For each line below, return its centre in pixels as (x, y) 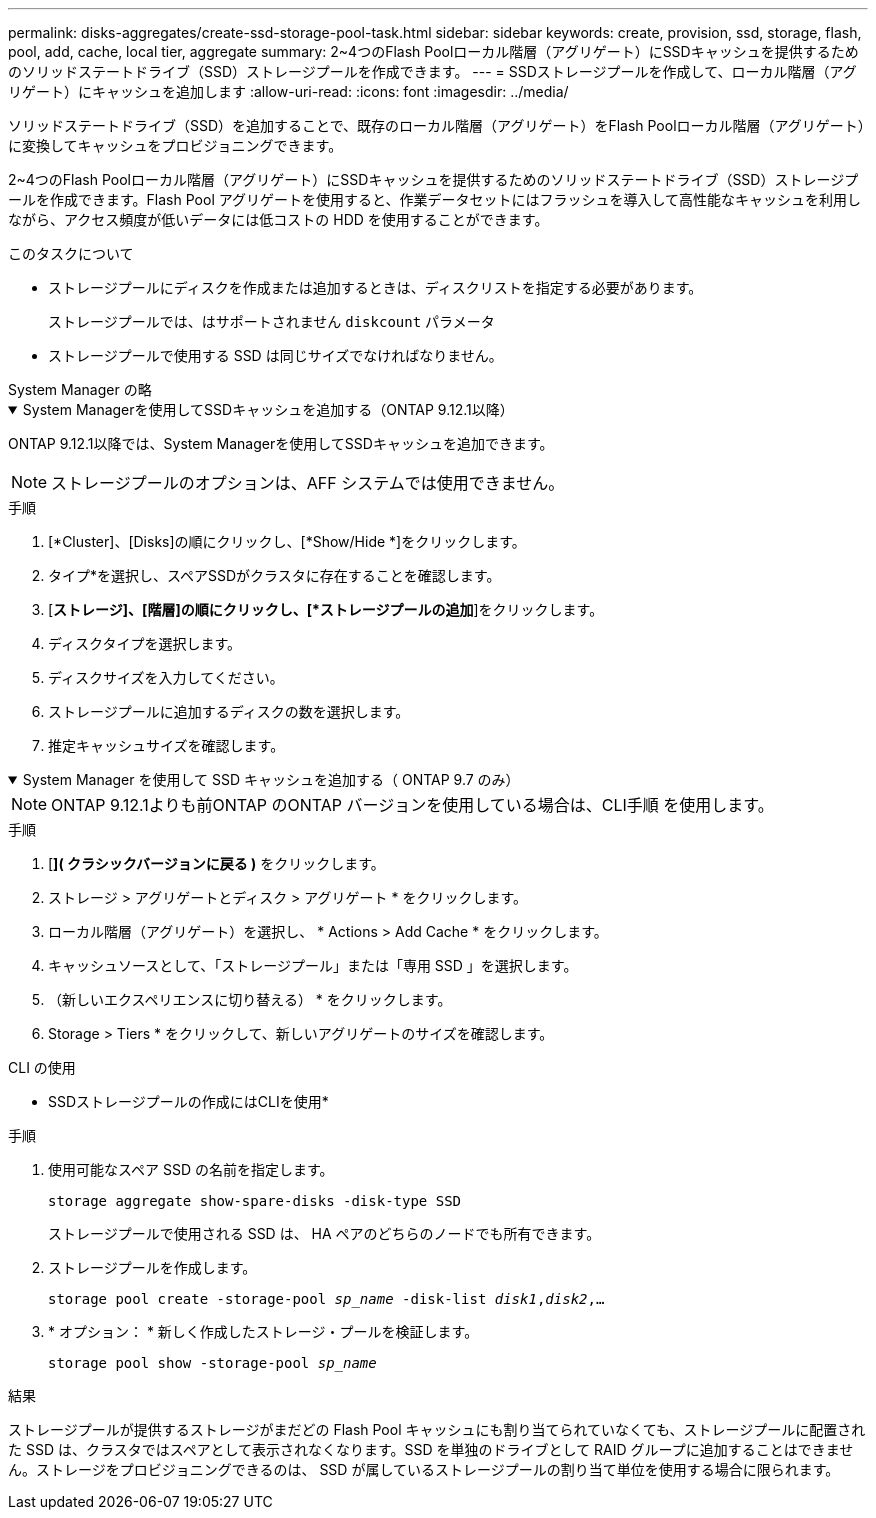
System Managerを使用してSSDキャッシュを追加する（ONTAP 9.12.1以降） (268, 409)
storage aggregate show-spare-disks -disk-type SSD (255, 1201)
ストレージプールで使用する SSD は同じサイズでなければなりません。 (275, 355)
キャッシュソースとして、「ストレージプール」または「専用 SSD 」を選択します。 (313, 965)
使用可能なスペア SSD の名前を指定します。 (191, 1169)
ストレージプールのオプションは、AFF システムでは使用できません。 (308, 483)
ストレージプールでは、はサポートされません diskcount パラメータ (271, 321)
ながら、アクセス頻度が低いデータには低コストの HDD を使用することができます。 (278, 219)
